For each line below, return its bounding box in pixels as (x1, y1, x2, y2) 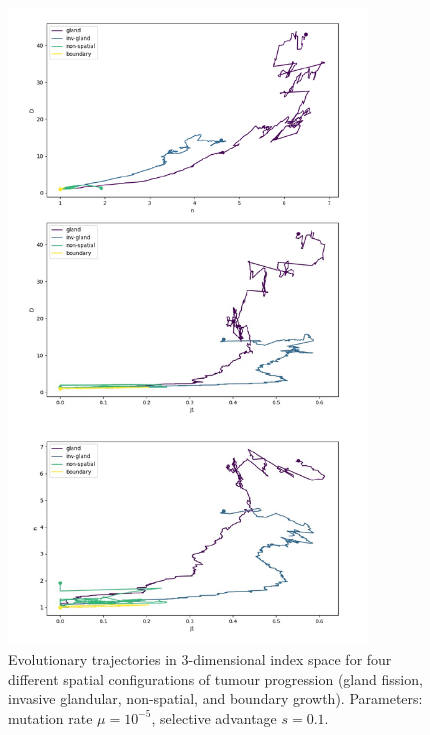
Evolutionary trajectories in (8, 648, 177, 669)
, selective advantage (151, 707, 277, 728)
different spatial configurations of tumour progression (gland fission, (8, 668, 423, 689)
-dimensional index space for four (188, 648, 392, 669)
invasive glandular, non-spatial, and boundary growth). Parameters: (8, 688, 423, 709)
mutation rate (8, 707, 93, 728)
